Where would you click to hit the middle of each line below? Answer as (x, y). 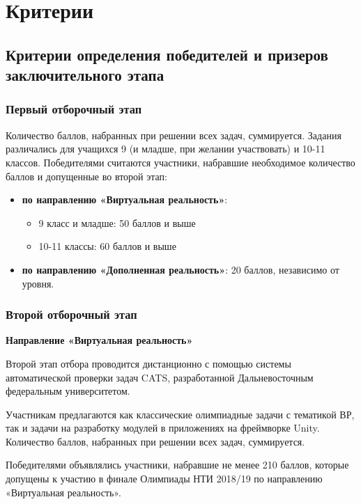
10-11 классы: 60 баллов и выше (107, 246)
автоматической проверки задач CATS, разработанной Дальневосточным (160, 377)
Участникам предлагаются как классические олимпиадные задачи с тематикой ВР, (180, 414)
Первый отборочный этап (74, 109)
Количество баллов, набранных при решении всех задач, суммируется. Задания (174, 135)
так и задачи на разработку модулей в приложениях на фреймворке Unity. (163, 428)
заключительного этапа (85, 75)
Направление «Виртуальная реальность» (99, 340)
